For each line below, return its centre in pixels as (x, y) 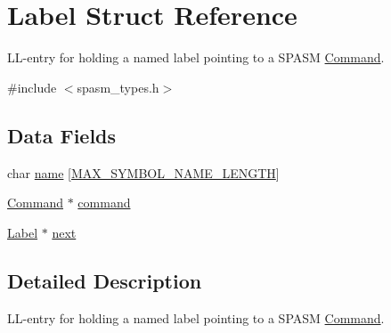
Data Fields (62, 135)
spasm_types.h (118, 87)
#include (32, 87)
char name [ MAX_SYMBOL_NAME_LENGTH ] (143, 172)
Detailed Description (105, 280)
